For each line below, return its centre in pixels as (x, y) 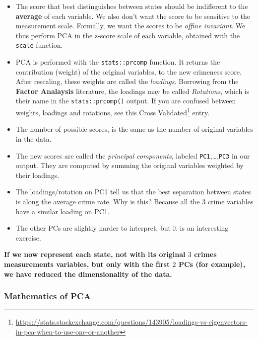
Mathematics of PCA (47, 296)
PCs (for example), (212, 264)
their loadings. (37, 175)
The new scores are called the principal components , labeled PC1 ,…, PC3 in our (133, 155)
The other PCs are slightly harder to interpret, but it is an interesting (122, 228)
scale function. (39, 45)
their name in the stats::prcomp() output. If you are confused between (126, 101)
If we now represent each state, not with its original (95, 254)
